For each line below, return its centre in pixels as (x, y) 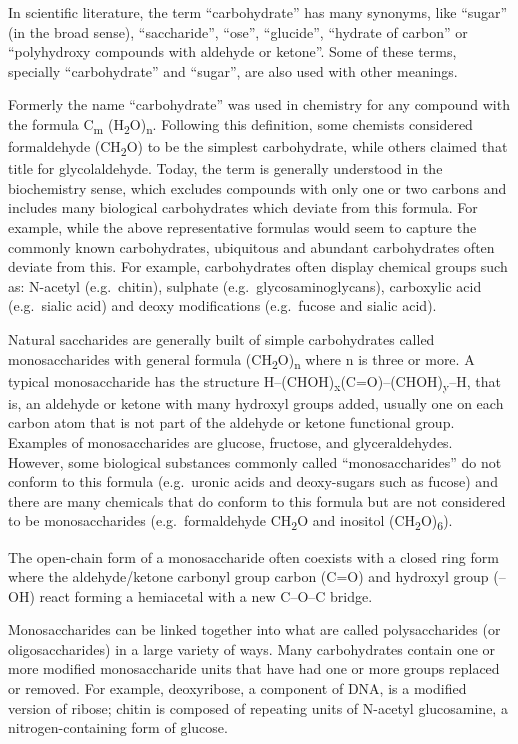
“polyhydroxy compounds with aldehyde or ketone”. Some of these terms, (232, 51)
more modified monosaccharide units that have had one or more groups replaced (254, 668)
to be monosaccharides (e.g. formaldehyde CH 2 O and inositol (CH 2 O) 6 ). (230, 522)
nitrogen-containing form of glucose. (118, 727)
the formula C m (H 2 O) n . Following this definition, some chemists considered (240, 125)
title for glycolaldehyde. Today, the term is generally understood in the (225, 168)
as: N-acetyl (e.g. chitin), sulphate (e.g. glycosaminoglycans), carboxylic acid (245, 285)
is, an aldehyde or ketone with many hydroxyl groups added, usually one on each (256, 402)
